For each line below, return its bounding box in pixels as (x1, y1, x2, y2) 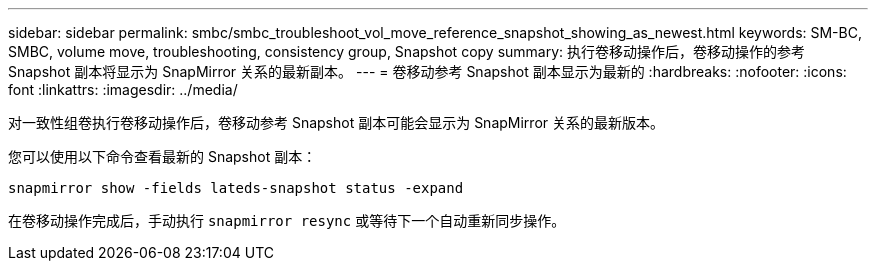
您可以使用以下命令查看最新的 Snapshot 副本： (8, 148, 317, 165)
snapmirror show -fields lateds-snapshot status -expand (8, 180, 464, 196)
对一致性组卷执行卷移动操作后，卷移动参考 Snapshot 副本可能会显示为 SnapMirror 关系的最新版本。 (8, 114, 664, 131)
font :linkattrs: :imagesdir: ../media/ (8, 81, 238, 98)
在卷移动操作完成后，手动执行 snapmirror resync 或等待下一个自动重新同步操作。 (8, 212, 566, 229)
